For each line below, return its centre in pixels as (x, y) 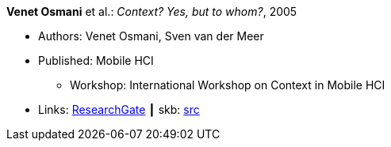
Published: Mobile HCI (96, 60)
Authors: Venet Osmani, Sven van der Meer (151, 36)
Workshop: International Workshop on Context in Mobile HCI (228, 85)
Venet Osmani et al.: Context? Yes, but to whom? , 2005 (152, 11)
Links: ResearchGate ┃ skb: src (119, 109)
